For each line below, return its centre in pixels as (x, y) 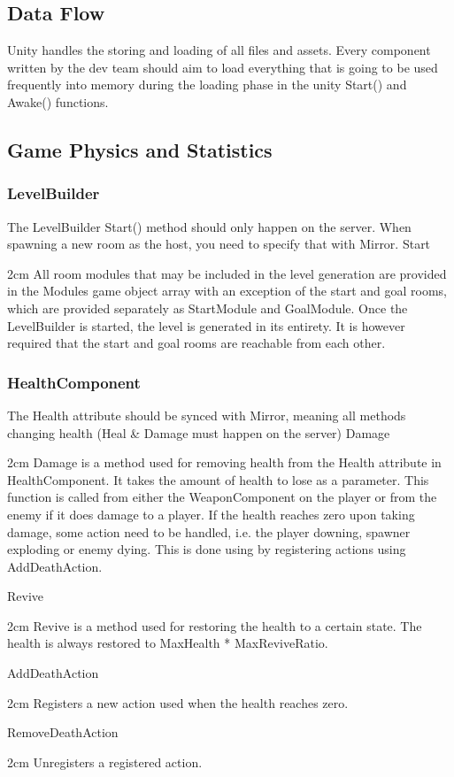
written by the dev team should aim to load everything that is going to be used (223, 67)
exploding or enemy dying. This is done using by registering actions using (207, 549)
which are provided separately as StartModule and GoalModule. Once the (208, 308)
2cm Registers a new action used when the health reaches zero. (178, 702)
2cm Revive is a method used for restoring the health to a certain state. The (215, 625)
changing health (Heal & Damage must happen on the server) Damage (199, 432)
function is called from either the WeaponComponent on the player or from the (222, 497)
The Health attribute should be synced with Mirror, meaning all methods (207, 415)
